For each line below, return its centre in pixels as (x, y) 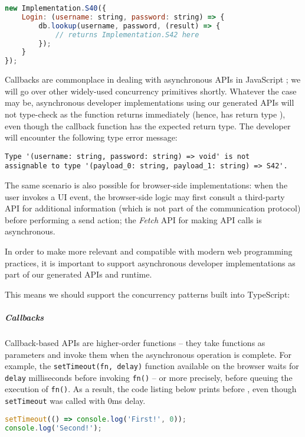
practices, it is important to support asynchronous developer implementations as (150, 262)
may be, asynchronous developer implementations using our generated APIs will (150, 102)
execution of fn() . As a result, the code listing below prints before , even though (151, 389)
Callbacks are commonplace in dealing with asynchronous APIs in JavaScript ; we (153, 79)
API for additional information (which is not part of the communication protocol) (153, 208)
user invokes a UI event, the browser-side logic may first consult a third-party (145, 196)
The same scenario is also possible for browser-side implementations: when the (146, 185)
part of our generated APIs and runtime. (78, 274)
